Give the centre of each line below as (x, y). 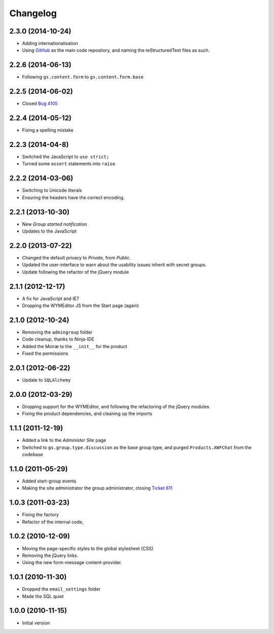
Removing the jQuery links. (50, 555)
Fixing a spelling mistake (48, 130)
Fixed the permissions (45, 353)
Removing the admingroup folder (57, 332)
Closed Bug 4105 (40, 103)
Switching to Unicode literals (52, 191)
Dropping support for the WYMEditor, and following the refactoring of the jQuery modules (116, 406)
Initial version (36, 623)
